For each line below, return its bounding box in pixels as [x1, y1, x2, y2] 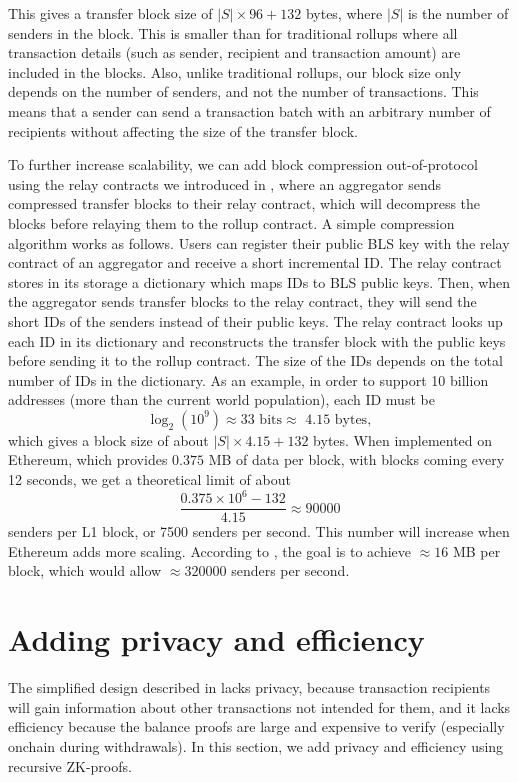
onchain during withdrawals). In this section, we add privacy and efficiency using [8, 735, 504, 756]
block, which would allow [8, 560, 162, 581]
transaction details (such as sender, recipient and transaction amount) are [8, 42, 461, 63]
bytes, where [305, 3, 383, 23]
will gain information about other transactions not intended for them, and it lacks [8, 696, 511, 717]
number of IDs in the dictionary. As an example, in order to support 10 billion [8, 369, 489, 390]
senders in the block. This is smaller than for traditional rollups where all [8, 22, 458, 43]
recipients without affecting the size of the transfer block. [8, 120, 358, 141]
